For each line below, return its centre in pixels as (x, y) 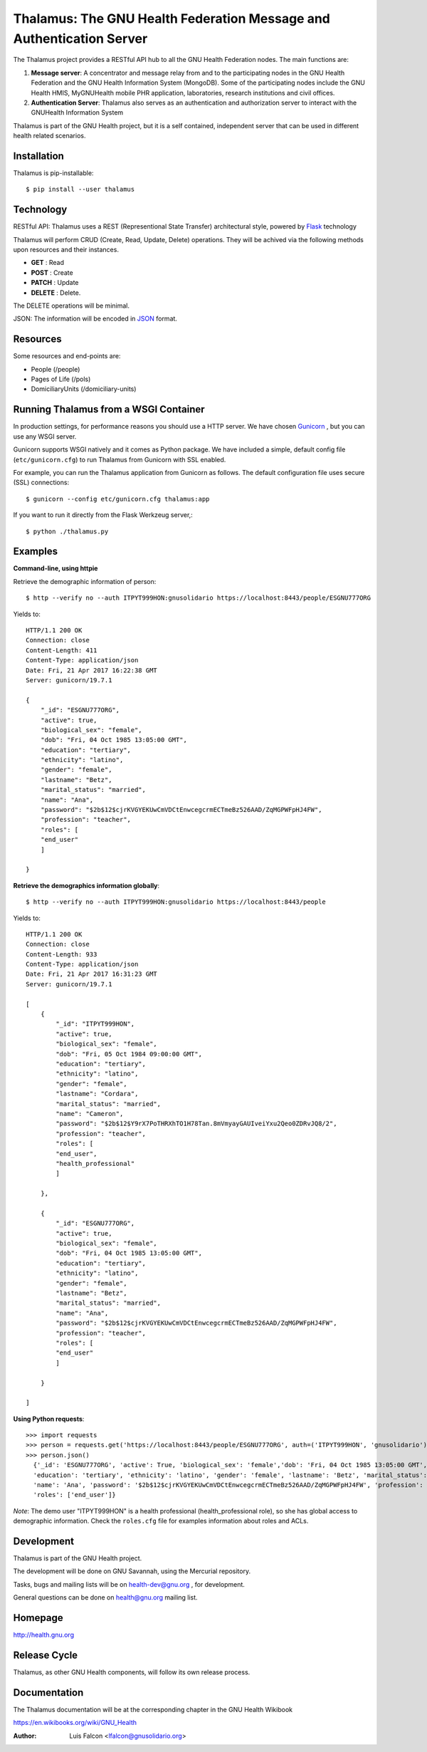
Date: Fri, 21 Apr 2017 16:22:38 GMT (92, 670)
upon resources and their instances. (66, 250)
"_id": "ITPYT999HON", (95, 1024)
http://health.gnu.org (44, 1635)
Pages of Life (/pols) (61, 379)
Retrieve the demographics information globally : (86, 885)
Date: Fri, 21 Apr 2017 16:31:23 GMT (92, 974)
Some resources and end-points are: (67, 356)
